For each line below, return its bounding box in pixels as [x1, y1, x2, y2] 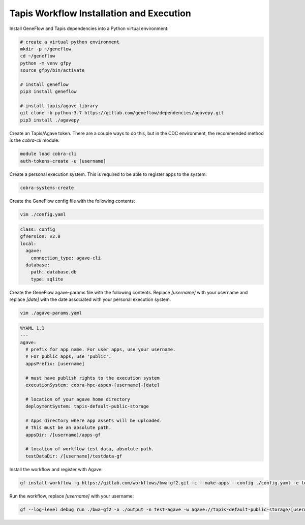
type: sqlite [30, 276, 64, 282]
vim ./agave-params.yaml [20, 310, 82, 316]
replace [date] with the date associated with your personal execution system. [9, 296, 171, 302]
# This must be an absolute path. [25, 425, 112, 430]
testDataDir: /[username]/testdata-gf [25, 453, 122, 459]
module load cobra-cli [20, 151, 77, 157]
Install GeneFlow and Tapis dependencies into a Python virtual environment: [9, 25, 169, 32]
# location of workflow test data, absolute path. [25, 446, 155, 452]
